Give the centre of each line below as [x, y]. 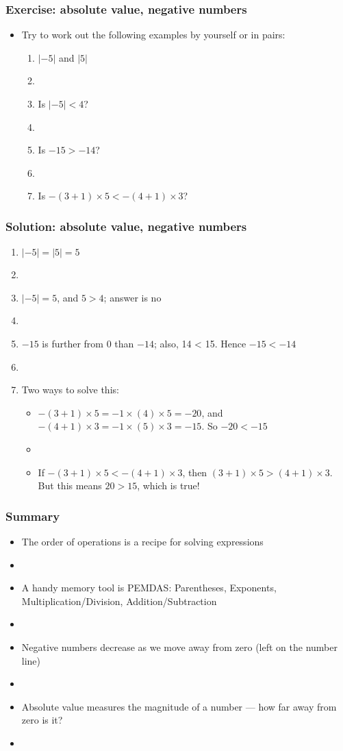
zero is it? [42, 720]
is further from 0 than [88, 343]
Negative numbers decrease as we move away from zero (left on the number [179, 647]
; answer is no [132, 297]
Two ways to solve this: [70, 390]
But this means [70, 485]
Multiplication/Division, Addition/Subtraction [119, 601]
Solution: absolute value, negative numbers [126, 226]
